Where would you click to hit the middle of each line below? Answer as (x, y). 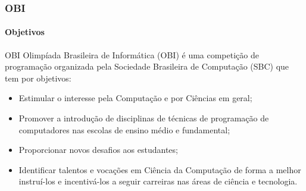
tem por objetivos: (38, 78)
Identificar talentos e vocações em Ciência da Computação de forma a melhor (160, 169)
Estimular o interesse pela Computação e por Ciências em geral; (135, 98)
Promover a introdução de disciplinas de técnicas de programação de (144, 118)
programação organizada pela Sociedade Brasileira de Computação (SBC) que (147, 66)
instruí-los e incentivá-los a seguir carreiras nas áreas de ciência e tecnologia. (158, 181)
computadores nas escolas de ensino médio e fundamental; (124, 129)
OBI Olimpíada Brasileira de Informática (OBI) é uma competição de (132, 54)
